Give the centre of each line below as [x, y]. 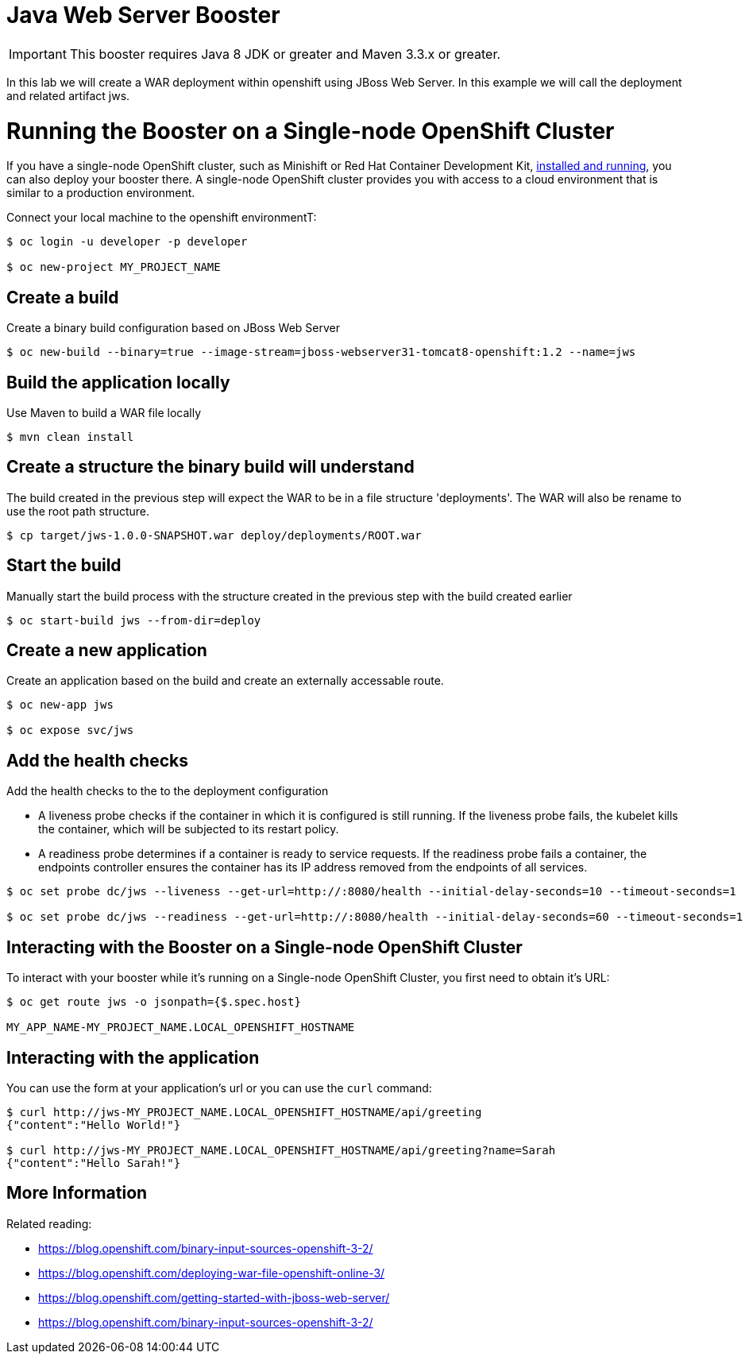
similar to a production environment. [101, 193]
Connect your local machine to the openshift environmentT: [162, 218]
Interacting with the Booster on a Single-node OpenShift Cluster [264, 947]
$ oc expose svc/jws [70, 730]
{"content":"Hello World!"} [94, 1125]
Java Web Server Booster [143, 15]
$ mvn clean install [70, 437]
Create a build [63, 297]
